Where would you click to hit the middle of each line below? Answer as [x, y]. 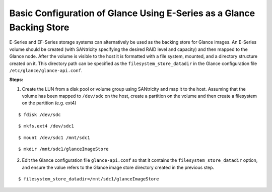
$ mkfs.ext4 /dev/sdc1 [46, 126]
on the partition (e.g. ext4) [49, 103]
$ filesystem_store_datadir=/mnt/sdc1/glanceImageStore [89, 179]
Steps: [16, 80]
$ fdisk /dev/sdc [40, 114]
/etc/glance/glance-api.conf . [46, 70]
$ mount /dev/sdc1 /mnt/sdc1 [54, 138]
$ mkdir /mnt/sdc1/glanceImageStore [63, 149]
